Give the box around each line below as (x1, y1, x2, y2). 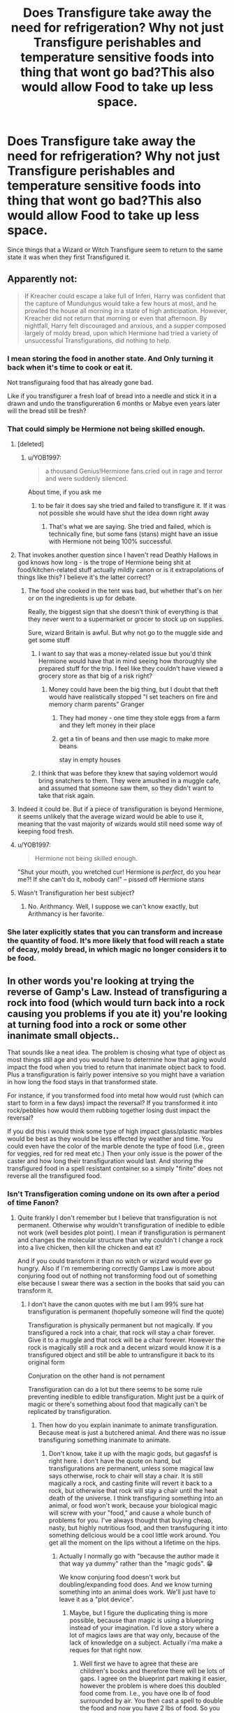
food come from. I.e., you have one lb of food (80, 1689, 211, 1698)
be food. (7, 954, 36, 963)
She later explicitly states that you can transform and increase (7, 927, 223, 937)
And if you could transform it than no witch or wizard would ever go (17, 1257, 212, 1265)
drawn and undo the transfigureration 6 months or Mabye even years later (7, 400, 221, 408)
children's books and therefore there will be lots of (80, 1667, 226, 1675)
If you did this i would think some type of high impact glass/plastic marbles (7, 1127, 223, 1136)
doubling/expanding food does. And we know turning (59, 1580, 213, 1589)
